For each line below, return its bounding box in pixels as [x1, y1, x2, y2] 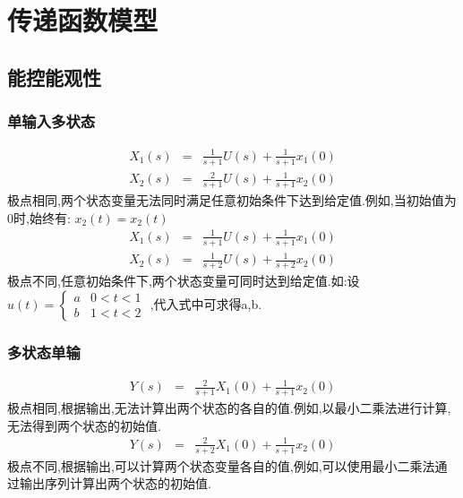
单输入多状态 [7, 110, 96, 133]
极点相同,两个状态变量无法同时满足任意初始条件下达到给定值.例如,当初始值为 [7, 191, 457, 210]
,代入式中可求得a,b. [150, 294, 262, 313]
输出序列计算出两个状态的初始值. [19, 474, 211, 493]
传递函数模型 [7, 2, 159, 39]
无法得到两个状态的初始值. [7, 416, 161, 434]
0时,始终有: [7, 208, 71, 227]
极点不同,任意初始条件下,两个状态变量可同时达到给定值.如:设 [7, 271, 360, 290]
